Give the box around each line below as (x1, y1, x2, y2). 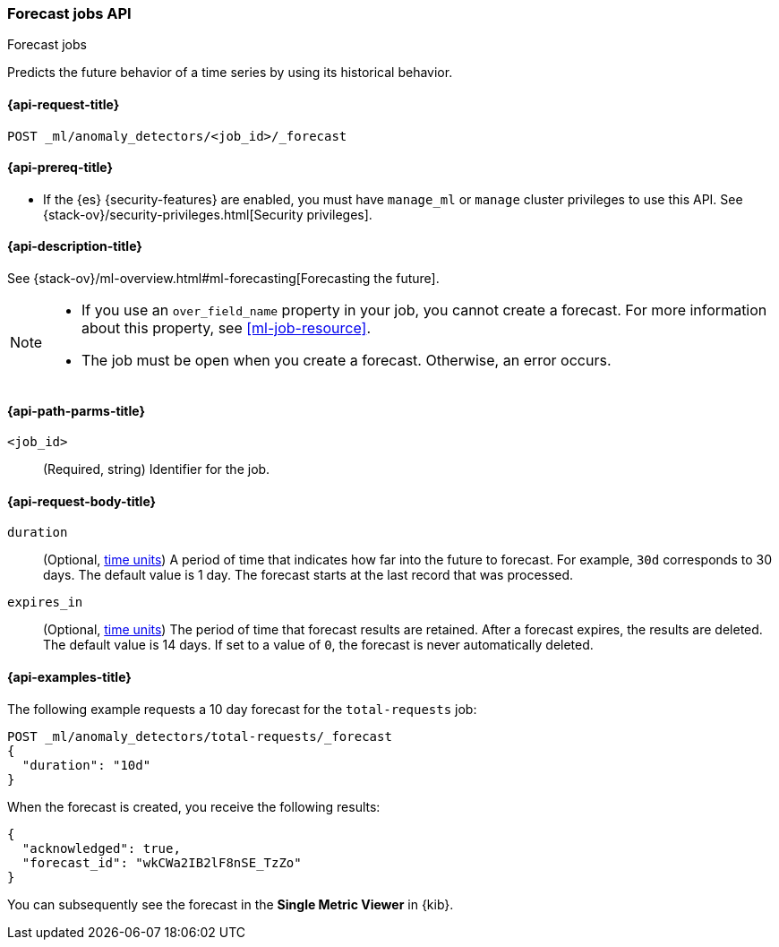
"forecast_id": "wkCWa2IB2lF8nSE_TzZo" (21, 855, 302, 870)
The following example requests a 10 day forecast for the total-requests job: (7, 701, 477, 717)
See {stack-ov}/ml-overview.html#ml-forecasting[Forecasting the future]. (7, 271, 440, 287)
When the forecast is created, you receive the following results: (7, 798, 381, 814)
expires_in (7, 595, 83, 610)
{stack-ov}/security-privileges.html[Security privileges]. (43, 206, 372, 222)
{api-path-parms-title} (7, 402, 146, 418)
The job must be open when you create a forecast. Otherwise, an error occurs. (81, 351, 612, 370)
